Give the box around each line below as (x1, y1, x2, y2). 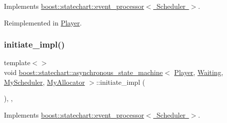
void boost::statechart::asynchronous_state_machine (4, 67, 163, 77)
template (4, 57, 30, 68)
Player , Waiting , (174, 67, 224, 77)
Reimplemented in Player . (4, 17, 82, 27)
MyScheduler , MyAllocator (4, 76, 85, 87)
